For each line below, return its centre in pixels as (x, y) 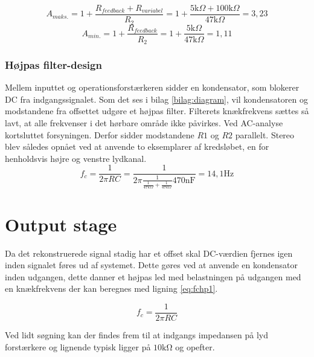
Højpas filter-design (53, 64)
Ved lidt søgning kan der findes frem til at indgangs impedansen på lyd (136, 334)
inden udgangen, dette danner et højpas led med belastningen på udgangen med (153, 276)
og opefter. (195, 346)
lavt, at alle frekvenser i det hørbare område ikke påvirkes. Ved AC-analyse (144, 123)
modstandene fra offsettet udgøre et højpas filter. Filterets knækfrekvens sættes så (157, 111)
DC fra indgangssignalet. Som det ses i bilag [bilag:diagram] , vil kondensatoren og (157, 99)
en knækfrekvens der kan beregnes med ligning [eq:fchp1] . (111, 288)
